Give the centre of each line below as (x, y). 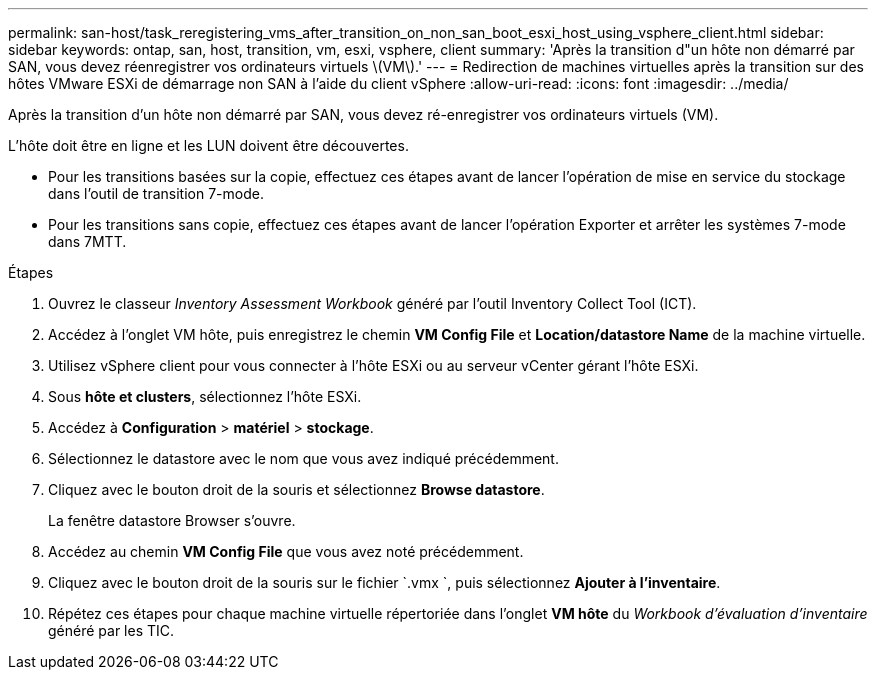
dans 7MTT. (87, 241)
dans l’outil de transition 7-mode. (156, 193)
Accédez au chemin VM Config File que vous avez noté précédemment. (286, 551)
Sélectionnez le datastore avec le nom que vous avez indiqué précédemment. (303, 458)
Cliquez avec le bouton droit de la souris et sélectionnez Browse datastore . (296, 489)
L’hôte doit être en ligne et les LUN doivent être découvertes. (208, 145)
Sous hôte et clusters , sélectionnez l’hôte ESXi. (205, 396)
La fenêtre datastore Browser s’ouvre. (172, 520)
